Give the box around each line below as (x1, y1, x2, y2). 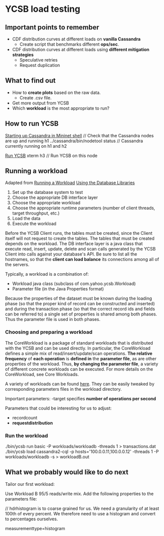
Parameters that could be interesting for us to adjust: (5, 405, 112, 411)
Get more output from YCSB (12, 100, 69, 106)
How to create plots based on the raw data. (12, 90, 101, 95)
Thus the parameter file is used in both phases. (5, 316, 101, 322)
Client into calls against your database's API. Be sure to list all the (5, 251, 137, 257)
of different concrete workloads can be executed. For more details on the (5, 366, 153, 372)
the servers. (5, 262, 29, 268)
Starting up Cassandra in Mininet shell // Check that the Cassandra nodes (5, 132, 154, 138)
